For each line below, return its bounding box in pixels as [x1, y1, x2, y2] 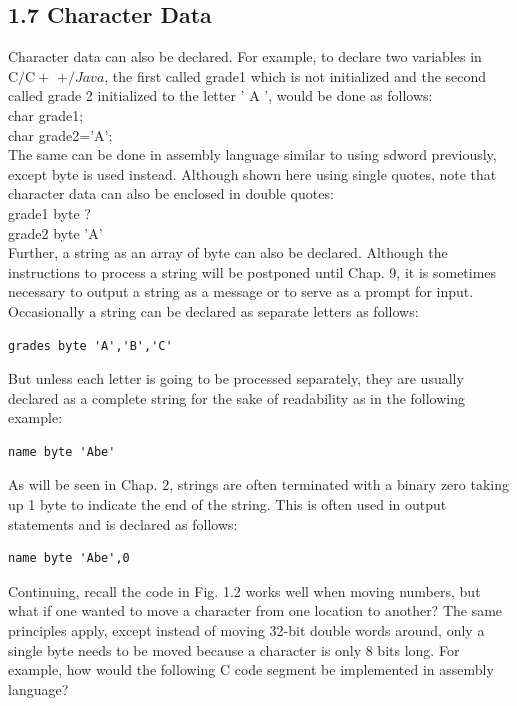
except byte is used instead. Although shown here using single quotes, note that [8, 163, 497, 184]
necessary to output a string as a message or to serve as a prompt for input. [8, 281, 474, 302]
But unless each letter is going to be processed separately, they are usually [8, 368, 464, 389]
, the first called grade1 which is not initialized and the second [104, 65, 487, 86]
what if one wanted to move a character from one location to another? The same [8, 600, 503, 621]
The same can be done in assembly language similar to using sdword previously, [8, 144, 497, 165]
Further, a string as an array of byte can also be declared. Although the [8, 242, 448, 263]
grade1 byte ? [8, 202, 91, 223]
